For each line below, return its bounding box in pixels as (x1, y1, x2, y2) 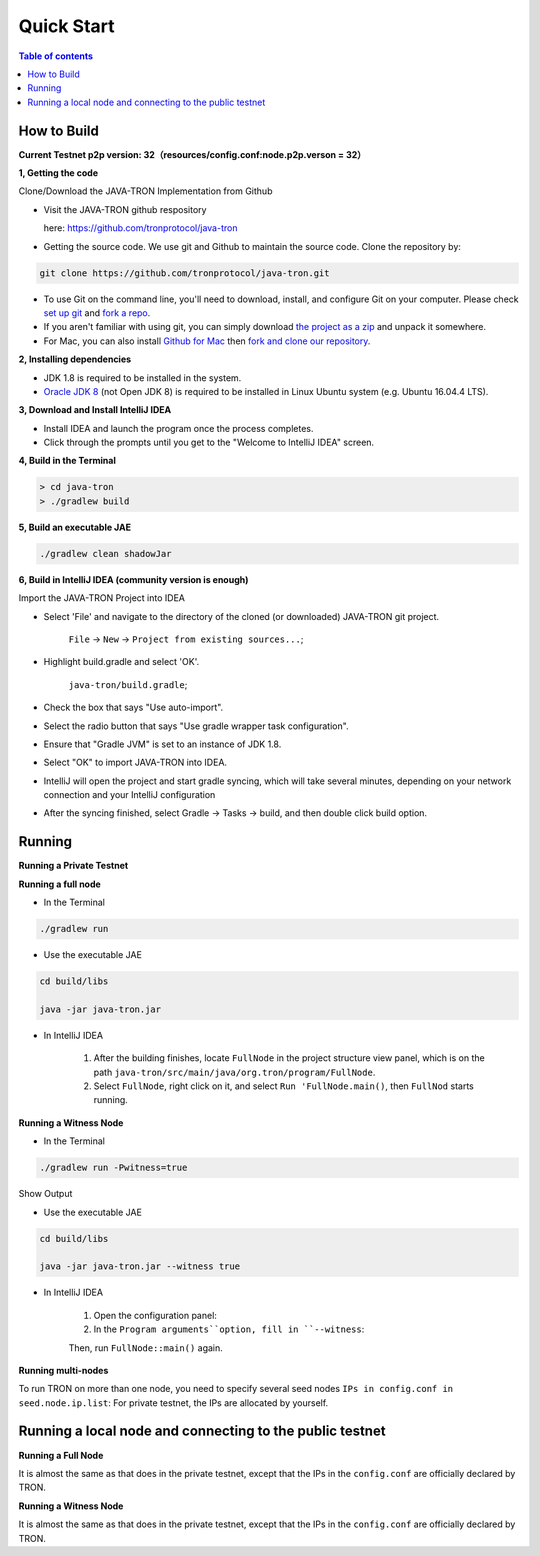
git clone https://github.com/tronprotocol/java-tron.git (39, 267, 330, 279)
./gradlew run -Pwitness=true (39, 1162, 188, 1174)
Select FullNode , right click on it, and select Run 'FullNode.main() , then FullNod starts (93, 1080, 474, 1092)
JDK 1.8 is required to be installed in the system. (43, 371, 242, 384)
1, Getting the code (18, 167, 99, 179)
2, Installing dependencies (18, 353, 132, 365)
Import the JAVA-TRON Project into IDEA (18, 592, 185, 604)
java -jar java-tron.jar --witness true (39, 1261, 240, 1272)
